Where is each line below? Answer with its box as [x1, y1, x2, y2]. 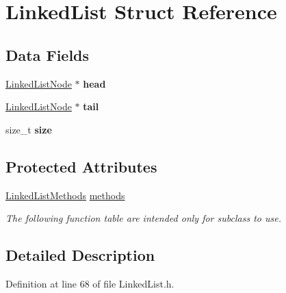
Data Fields [5, 44, 90, 65]
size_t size [5, 122, 52, 136]
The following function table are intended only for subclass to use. [5, 211, 281, 225]
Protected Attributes [5, 155, 157, 177]
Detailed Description [5, 244, 155, 266]
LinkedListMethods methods [5, 188, 125, 202]
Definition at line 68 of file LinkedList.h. [5, 276, 174, 290]
